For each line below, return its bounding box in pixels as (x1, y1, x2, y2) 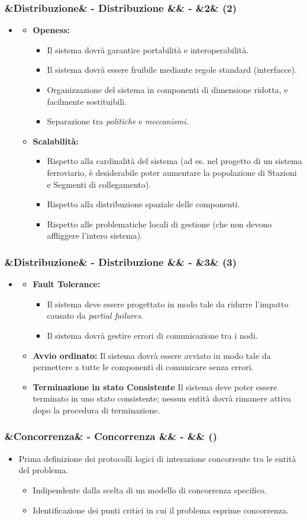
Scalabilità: (33, 134, 79, 147)
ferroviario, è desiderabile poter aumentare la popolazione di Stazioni (47, 166, 297, 178)
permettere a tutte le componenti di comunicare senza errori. (33, 361, 254, 373)
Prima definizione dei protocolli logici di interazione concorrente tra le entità (18, 452, 296, 464)
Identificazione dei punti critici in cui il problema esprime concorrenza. (33, 503, 289, 516)
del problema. (18, 464, 69, 476)
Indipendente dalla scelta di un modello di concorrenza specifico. (33, 483, 267, 496)
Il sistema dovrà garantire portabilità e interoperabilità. (47, 43, 249, 56)
